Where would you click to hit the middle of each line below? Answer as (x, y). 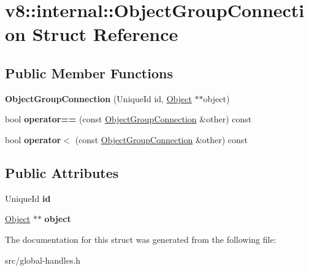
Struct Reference (105, 34)
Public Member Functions (89, 72)
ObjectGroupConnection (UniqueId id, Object (98, 98)
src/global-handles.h (43, 260)
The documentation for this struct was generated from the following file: (141, 239)
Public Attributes (62, 172)
